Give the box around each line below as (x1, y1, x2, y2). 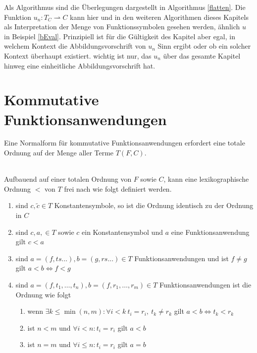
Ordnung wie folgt (15, 289, 71, 299)
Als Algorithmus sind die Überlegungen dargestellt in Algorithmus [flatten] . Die (4, 2, 246, 12)
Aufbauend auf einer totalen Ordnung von (4, 174, 132, 184)
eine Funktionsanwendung (171, 226, 250, 237)
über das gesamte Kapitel (163, 50, 241, 61)
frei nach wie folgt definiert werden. (64, 183, 172, 194)
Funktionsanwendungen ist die (159, 280, 252, 289)
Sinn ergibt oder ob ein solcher (157, 41, 251, 51)
